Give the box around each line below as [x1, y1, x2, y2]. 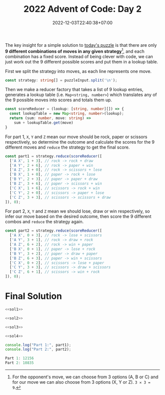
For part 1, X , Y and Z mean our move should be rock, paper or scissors [5, 134, 147, 140]
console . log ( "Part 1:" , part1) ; [5, 342, 71, 347]
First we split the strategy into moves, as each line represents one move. [5, 68, 152, 74]
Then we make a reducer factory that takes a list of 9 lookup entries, [5, 87, 144, 92]
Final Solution [5, 291, 62, 302]
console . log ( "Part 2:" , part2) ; [5, 347, 71, 352]
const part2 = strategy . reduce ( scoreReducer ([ [5, 228, 102, 233]
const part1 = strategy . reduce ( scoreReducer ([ [5, 153, 102, 158]
